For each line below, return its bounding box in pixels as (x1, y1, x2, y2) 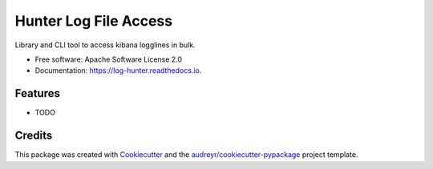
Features (14, 87, 60, 100)
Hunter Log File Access (14, 12, 172, 30)
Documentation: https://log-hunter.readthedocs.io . (34, 66, 202, 75)
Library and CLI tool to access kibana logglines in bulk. (14, 40, 196, 50)
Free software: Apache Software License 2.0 (34, 54, 183, 64)
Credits (14, 129, 53, 143)
